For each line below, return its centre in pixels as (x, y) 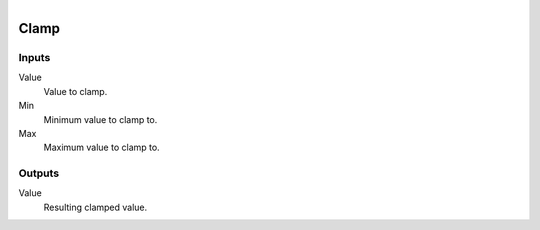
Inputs (34, 57)
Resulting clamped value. (95, 207)
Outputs (39, 173)
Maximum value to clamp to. (101, 147)
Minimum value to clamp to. (100, 119)
